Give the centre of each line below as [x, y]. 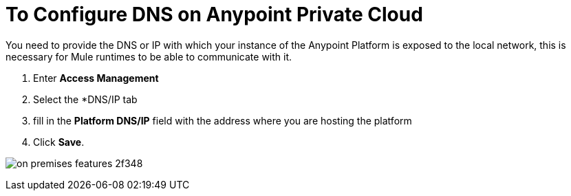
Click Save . [59, 142]
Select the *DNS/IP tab [85, 99]
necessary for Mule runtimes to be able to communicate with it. [149, 56]
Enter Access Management [96, 78]
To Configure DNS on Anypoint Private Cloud [214, 14]
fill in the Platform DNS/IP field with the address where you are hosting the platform [223, 120]
